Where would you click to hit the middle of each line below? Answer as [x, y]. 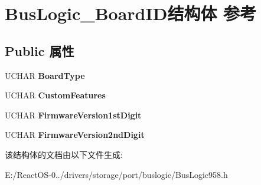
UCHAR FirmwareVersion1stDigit [73, 115]
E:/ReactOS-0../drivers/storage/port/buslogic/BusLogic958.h [116, 174]
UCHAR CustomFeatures [55, 95]
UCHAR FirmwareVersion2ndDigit [75, 135]
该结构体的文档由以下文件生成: [64, 154]
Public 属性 [40, 50]
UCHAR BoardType [45, 75]
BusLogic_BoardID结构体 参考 [131, 13]
